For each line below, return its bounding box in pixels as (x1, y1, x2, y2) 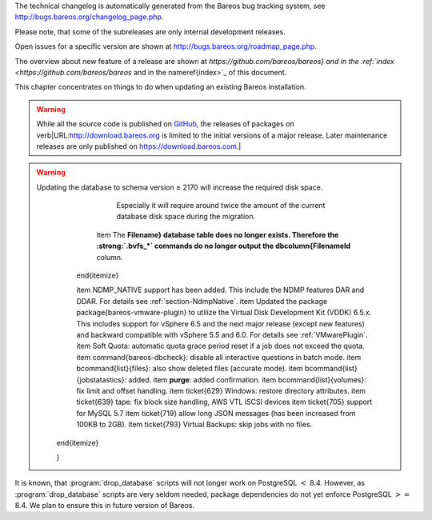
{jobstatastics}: (76, 374, 127, 384)
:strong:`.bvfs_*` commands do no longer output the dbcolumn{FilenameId (96, 241, 351, 251)
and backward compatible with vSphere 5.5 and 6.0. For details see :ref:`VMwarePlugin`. (76, 330, 368, 339)
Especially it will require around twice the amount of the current (116, 201, 326, 210)
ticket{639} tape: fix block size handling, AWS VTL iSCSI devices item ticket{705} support (76, 397, 373, 407)
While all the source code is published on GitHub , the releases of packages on (36, 119, 295, 129)
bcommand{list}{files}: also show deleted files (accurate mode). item (76, 364, 303, 374)
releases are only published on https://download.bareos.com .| (36, 141, 242, 151)
